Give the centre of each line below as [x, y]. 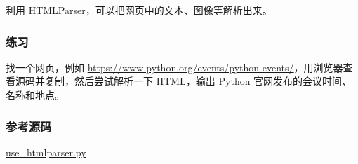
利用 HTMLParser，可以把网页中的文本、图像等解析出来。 [139, 10]
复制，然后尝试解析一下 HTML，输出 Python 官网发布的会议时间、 [198, 81]
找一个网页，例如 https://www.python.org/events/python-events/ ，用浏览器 [174, 67]
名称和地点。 [35, 95]
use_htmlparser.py [46, 152]
